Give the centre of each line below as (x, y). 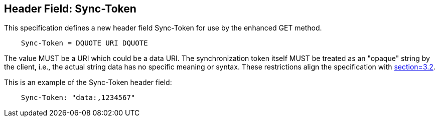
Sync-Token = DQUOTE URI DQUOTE (84, 43)
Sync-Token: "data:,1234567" (78, 98)
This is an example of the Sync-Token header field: (88, 82)
